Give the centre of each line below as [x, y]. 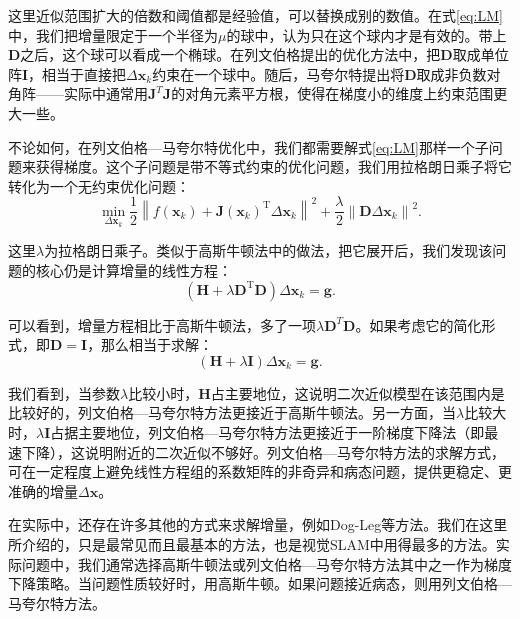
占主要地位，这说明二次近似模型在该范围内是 [357, 392]
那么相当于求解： [157, 344]
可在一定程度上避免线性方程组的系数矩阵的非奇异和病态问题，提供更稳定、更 [260, 471]
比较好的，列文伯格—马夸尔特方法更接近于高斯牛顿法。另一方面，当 [232, 412]
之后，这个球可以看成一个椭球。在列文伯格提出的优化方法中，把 [230, 54]
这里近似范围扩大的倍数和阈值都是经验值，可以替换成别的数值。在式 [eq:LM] [255, 15]
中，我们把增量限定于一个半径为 [113, 34]
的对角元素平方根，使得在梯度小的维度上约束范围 [332, 93]
